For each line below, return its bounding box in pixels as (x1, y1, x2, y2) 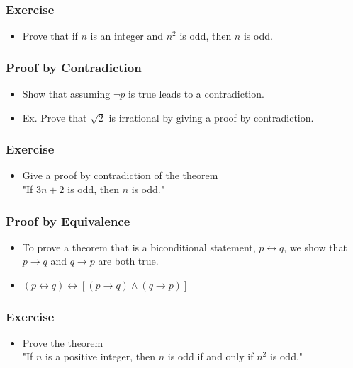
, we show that (284, 239, 347, 254)
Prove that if (22, 28, 78, 43)
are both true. (98, 253, 159, 268)
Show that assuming (22, 86, 111, 101)
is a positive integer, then (45, 349, 156, 364)
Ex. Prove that (22, 110, 87, 125)
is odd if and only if (167, 349, 254, 364)
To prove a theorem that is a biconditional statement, (22, 239, 256, 254)
